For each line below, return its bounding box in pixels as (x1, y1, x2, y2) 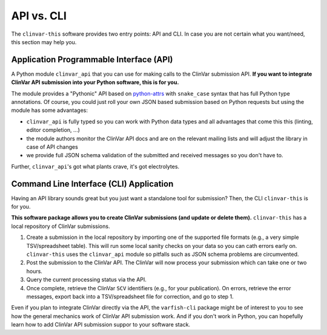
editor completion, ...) (26, 126, 80, 134)
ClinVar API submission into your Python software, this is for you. (11, 79, 179, 86)
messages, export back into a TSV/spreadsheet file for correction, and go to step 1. (26, 293, 234, 300)
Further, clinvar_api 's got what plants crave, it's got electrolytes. (11, 163, 180, 170)
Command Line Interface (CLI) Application (11, 178, 174, 189)
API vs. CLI (11, 9, 67, 22)
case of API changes (26, 143, 78, 151)
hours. (26, 267, 42, 275)
